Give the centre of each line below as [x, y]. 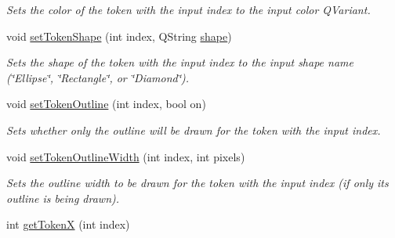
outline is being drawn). [63, 198]
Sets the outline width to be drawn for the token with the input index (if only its [197, 183]
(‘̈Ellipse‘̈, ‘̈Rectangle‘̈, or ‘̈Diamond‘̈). [98, 77]
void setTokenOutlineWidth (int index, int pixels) [126, 156]
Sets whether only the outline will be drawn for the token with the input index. [194, 130]
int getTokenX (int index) [68, 224]
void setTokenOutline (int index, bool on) [106, 104]
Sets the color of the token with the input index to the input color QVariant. [188, 9]
